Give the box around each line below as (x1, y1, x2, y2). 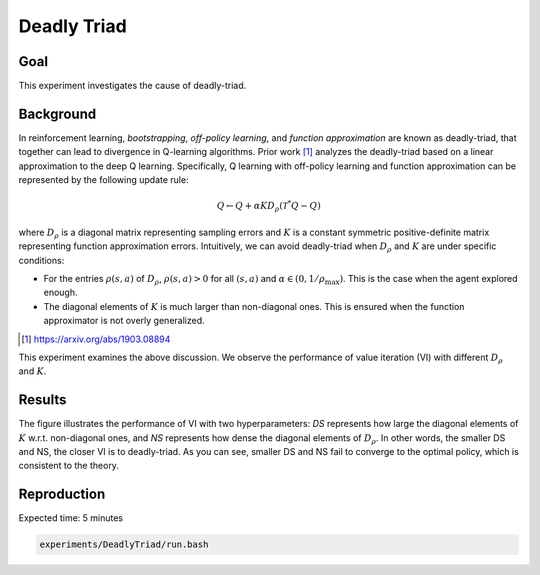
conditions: (18, 254, 65, 266)
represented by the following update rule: (18, 174, 189, 186)
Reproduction (18, 486, 106, 503)
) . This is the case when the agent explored (339, 273, 519, 285)
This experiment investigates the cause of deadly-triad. (18, 80, 247, 92)
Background (18, 105, 97, 122)
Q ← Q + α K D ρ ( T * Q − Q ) (216, 198, 322, 214)
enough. (43, 286, 79, 299)
